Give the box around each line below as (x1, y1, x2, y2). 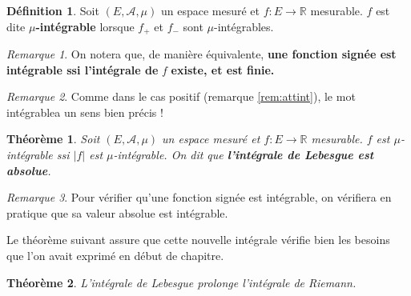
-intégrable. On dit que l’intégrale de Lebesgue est (113, 146, 374, 163)
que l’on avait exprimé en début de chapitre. (6, 246, 224, 263)
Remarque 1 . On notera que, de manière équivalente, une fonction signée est (6, 46, 397, 62)
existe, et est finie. (171, 61, 275, 78)
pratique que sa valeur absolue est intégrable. (6, 204, 228, 221)
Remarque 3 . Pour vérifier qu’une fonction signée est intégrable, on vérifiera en (6, 189, 392, 206)
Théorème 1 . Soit (6, 130, 100, 147)
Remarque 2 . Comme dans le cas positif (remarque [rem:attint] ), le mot (6, 88, 356, 105)
